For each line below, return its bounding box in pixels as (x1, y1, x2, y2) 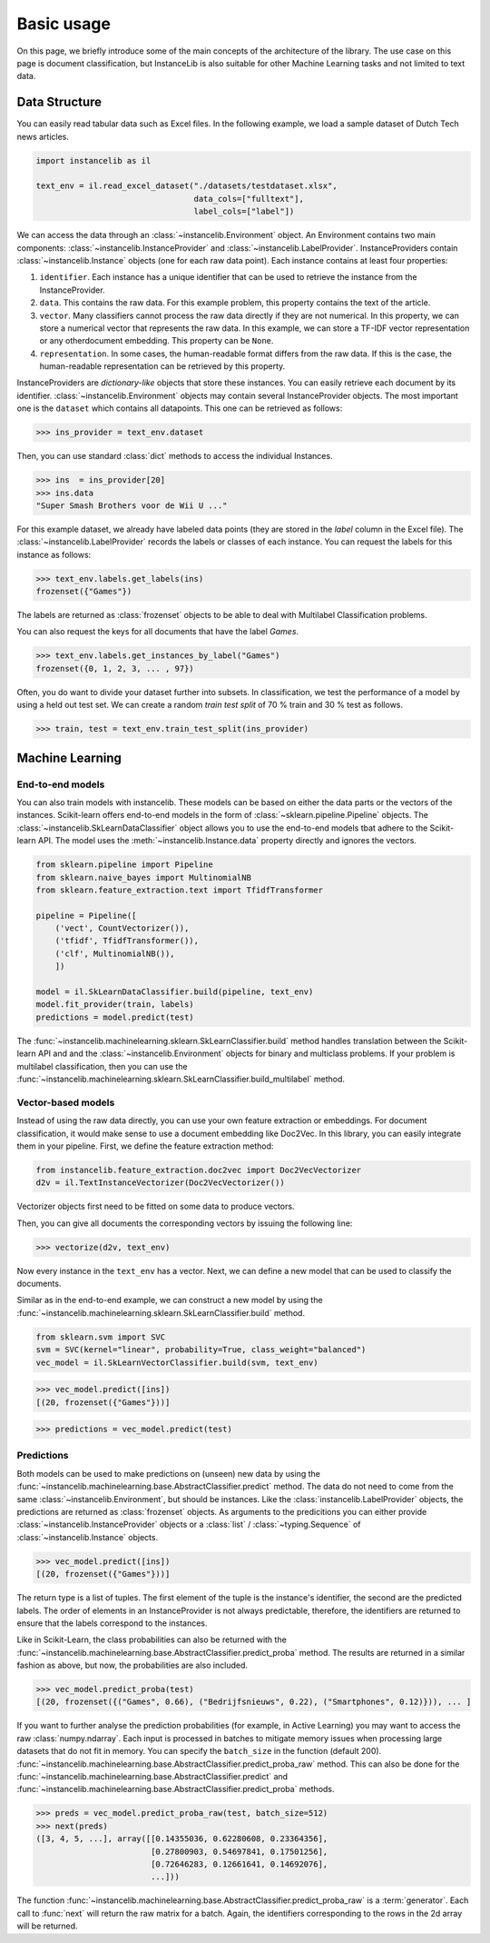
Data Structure (16, 95, 103, 110)
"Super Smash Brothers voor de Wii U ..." (35, 500, 228, 511)
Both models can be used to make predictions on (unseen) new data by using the (16, 1468, 321, 1479)
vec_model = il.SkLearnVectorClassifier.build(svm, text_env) (35, 1357, 318, 1368)
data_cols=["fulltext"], (193, 194, 304, 204)
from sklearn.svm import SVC (35, 1331, 166, 1342)
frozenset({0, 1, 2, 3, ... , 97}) (35, 663, 194, 673)
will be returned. (16, 1920, 78, 1931)
